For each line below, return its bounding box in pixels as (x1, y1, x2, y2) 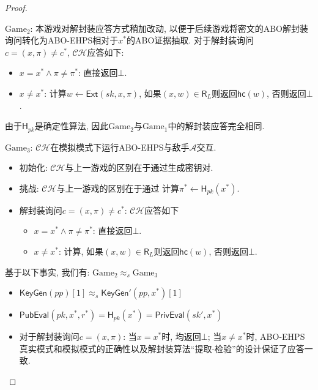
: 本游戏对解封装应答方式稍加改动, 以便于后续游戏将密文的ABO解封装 (30, 21, 308, 34)
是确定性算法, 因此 (34, 119, 109, 132)
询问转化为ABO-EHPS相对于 (5, 34, 119, 47)
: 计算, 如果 (58, 244, 104, 257)
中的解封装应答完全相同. (168, 119, 265, 132)
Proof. (5, 1, 28, 13)
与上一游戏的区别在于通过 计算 (56, 181, 180, 194)
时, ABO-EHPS (246, 330, 305, 343)
